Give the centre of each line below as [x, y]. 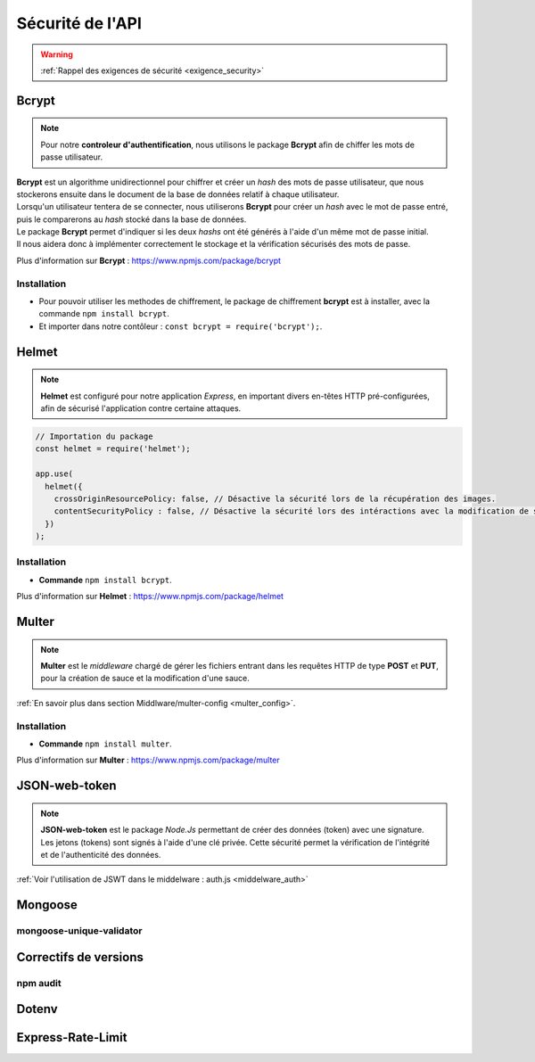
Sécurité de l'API [79, 23]
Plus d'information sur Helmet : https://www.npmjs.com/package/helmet [150, 597]
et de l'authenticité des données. [101, 854]
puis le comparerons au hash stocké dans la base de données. [132, 219]
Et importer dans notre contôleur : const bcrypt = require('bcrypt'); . [181, 326]
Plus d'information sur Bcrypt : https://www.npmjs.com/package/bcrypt [148, 260]
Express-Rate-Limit [72, 1037]
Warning [57, 54]
